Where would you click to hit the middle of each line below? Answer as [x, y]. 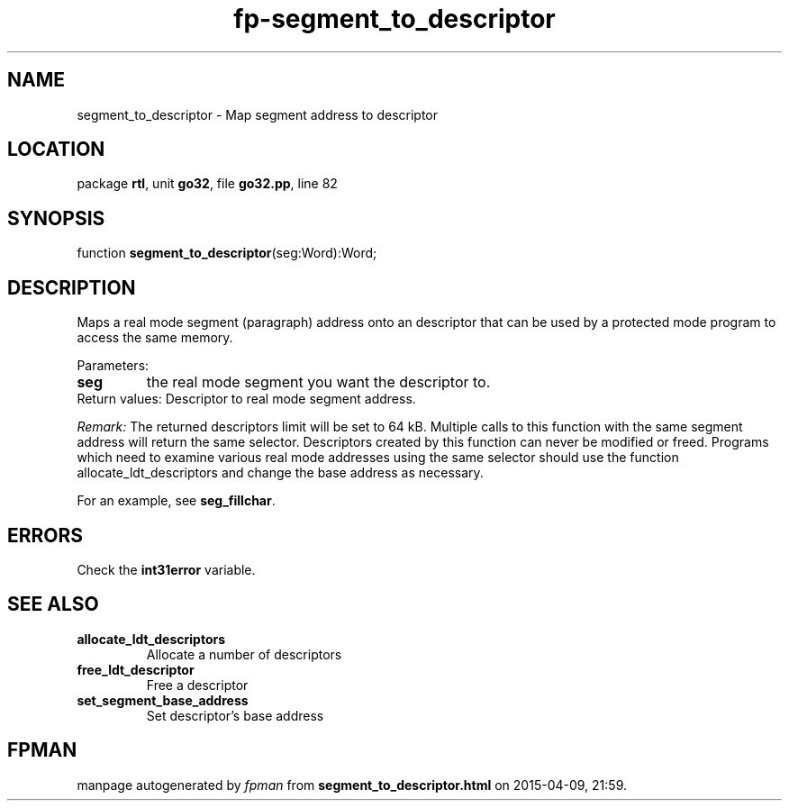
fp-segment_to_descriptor [394, 19]
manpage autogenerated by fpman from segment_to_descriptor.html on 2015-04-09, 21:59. [352, 785]
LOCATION [56, 150]
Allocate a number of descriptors [244, 654]
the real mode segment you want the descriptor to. [318, 382]
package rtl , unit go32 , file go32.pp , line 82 [207, 184]
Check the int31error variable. [166, 569]
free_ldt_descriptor [136, 669]
